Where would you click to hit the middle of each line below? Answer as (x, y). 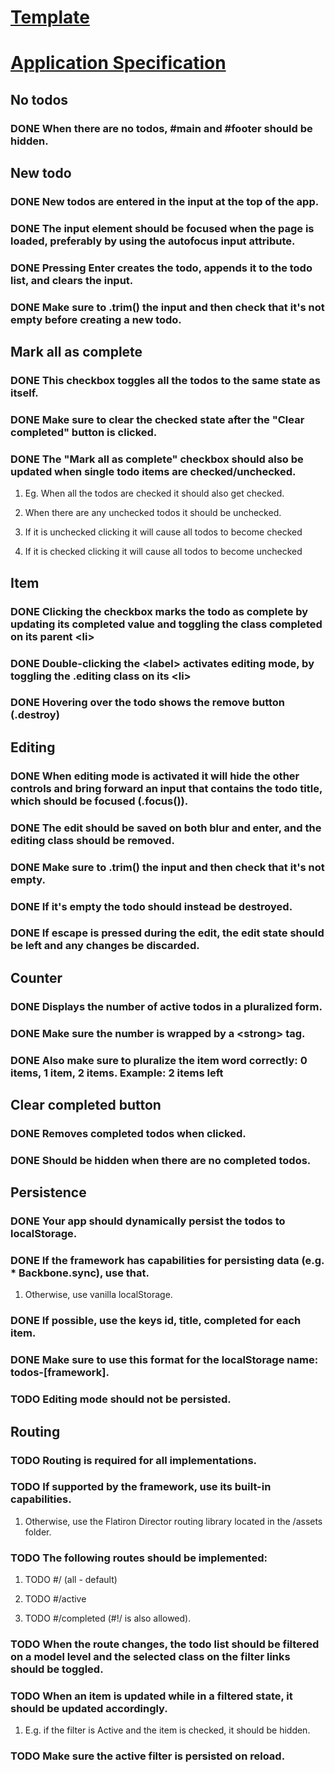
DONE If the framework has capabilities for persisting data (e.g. (167, 1261)
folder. (38, 1532)
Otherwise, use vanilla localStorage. (98, 1295)
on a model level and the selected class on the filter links (150, 1657)
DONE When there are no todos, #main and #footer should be (161, 128)
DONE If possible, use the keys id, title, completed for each (156, 1321)
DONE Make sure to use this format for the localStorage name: (164, 1360)
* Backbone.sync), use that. (80, 1273)
